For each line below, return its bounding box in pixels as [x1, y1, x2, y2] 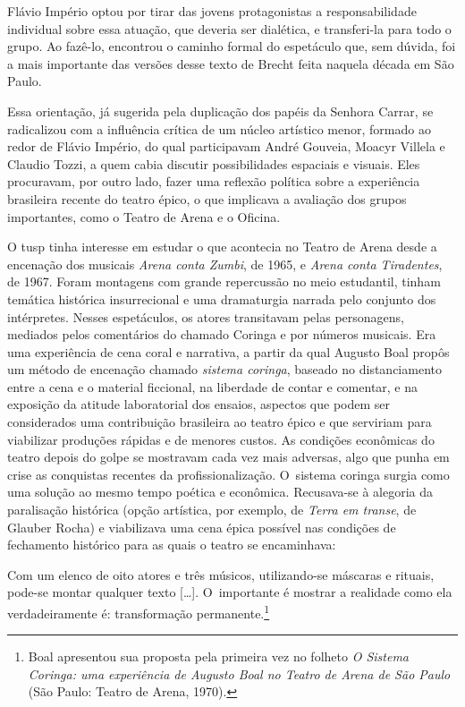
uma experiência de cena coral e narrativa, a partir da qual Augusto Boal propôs [7, 342, 450, 361]
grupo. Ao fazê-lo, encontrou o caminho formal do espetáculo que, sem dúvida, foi [7, 37, 456, 55]
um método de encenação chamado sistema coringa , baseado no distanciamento [7, 360, 442, 379]
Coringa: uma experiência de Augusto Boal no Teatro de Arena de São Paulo [28, 664, 451, 683]
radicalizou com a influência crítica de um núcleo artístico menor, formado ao [7, 119, 431, 138]
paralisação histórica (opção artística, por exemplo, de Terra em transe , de [7, 500, 417, 519]
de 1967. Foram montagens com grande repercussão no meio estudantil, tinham [7, 272, 441, 291]
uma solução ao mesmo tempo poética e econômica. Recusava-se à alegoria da [7, 482, 434, 501]
